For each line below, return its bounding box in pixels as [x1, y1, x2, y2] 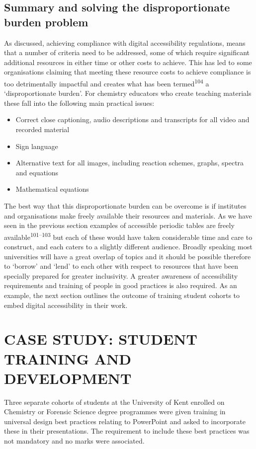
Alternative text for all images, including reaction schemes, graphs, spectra [15, 157, 244, 168]
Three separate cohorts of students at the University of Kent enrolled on [4, 396, 225, 407]
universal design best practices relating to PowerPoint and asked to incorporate [4, 416, 246, 426]
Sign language [15, 141, 58, 151]
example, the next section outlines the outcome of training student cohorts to [4, 290, 240, 300]
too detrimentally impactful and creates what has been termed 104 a [4, 76, 209, 88]
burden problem [4, 14, 88, 29]
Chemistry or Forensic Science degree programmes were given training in [4, 406, 226, 417]
